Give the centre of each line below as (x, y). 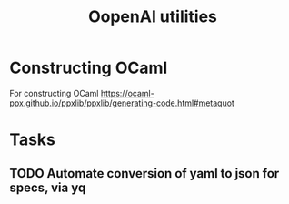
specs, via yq (48, 187)
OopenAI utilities (153, 17)
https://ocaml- (127, 93)
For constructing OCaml (54, 93)
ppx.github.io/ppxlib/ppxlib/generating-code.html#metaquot (122, 103)
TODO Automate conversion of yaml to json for (144, 173)
